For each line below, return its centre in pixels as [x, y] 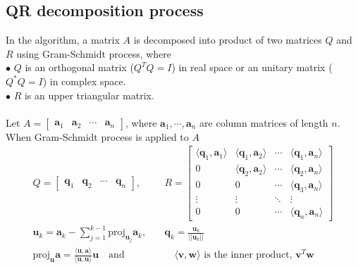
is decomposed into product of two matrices [228, 40]
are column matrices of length [264, 122]
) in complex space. [84, 81]
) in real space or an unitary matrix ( [252, 67]
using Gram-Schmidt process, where [94, 53]
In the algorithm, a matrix [63, 40]
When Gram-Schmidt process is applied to [97, 136]
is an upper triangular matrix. [89, 95]
